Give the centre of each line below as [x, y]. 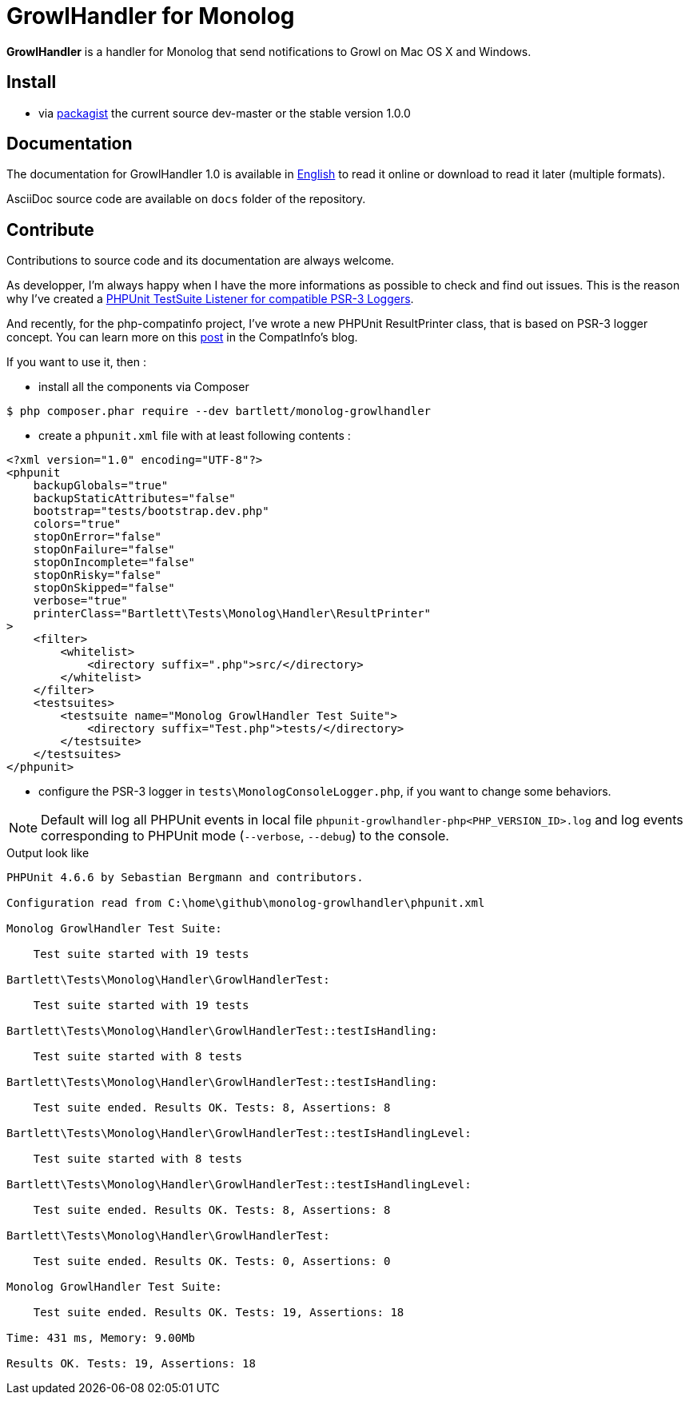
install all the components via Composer [144, 387]
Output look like [48, 853]
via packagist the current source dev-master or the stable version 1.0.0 [225, 113]
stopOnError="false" [97, 537]
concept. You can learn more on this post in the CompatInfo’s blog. [182, 337]
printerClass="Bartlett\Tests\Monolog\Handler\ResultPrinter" [232, 614]
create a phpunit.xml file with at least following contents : [195, 436]
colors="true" [77, 524]
